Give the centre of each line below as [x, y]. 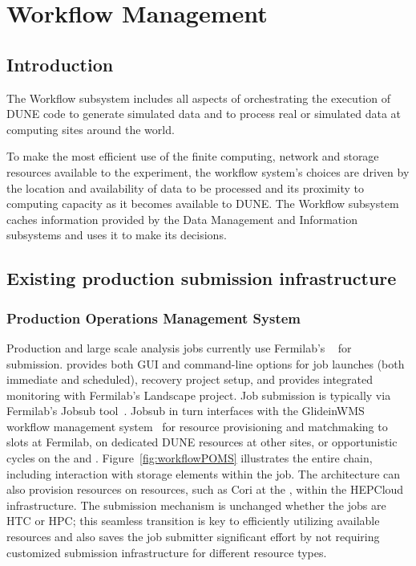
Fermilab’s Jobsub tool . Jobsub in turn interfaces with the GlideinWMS [186, 411]
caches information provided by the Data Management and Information [182, 219]
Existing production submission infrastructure [202, 278]
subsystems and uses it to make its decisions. [117, 235]
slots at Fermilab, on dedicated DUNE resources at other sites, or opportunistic [202, 442]
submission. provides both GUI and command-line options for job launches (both [206, 363]
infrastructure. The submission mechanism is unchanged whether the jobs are [196, 505]
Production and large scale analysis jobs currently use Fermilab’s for [179, 347]
